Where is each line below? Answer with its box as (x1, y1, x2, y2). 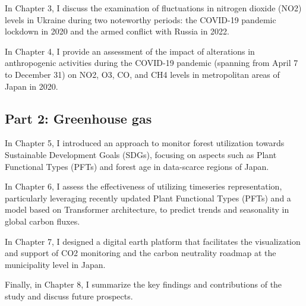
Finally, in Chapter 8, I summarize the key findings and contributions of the (5, 278, 282, 291)
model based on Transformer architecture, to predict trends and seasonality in (5, 203, 289, 216)
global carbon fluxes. (5, 214, 80, 227)
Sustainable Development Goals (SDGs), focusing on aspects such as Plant (5, 148, 277, 160)
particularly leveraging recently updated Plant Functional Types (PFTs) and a (5, 191, 291, 204)
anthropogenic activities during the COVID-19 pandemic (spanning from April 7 (5, 56, 298, 69)
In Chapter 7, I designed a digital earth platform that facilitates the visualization (5, 235, 301, 247)
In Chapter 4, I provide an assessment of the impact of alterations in (5, 45, 255, 57)
